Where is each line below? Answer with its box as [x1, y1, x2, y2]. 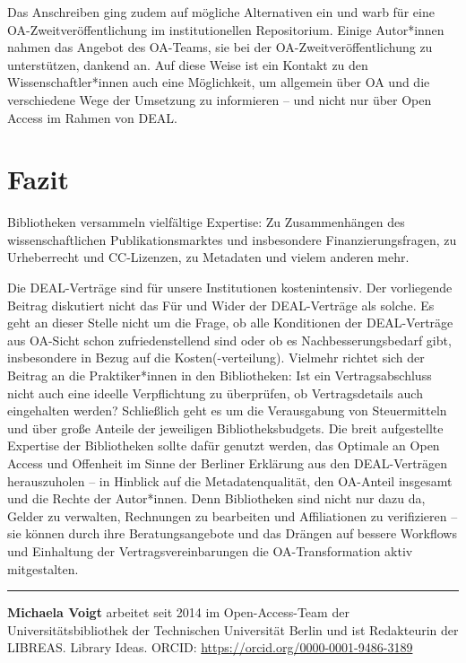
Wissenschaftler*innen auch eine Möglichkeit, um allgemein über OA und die [7, 73, 430, 92]
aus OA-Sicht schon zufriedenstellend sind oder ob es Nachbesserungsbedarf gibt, [7, 330, 452, 349]
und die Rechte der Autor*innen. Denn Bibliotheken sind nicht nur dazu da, [7, 489, 426, 508]
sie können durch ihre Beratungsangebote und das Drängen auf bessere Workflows [7, 524, 457, 543]
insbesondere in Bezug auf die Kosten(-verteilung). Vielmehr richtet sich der [7, 348, 425, 367]
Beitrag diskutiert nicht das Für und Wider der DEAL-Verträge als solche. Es [7, 295, 435, 314]
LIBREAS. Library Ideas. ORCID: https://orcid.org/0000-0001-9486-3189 [7, 638, 413, 657]
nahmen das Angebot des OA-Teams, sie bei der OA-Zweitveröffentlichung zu [7, 38, 433, 57]
